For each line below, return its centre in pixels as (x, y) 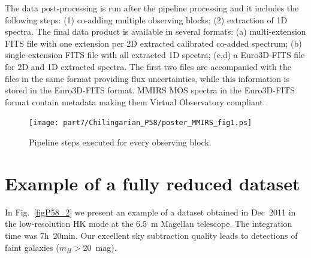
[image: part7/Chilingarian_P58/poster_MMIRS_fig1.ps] (141, 123)
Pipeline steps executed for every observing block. (120, 142)
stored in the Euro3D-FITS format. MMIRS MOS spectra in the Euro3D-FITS (150, 90)
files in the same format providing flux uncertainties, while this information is (147, 78)
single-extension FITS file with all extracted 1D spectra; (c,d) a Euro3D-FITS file (155, 55)
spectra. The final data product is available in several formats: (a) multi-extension (155, 31)
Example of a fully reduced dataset (153, 183)
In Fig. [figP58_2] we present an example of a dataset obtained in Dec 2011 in (150, 212)
